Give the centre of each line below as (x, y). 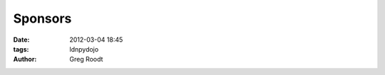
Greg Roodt (86, 59)
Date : (21, 40)
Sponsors (42, 18)
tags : (21, 49)
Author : (25, 59)
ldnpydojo (84, 49)
